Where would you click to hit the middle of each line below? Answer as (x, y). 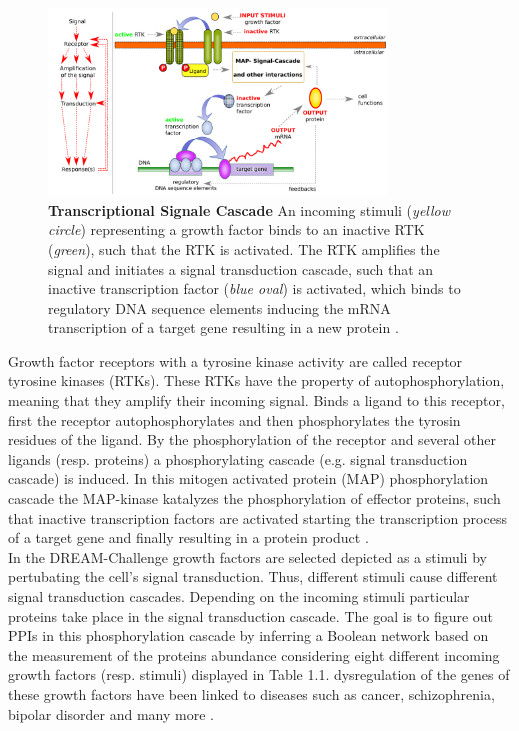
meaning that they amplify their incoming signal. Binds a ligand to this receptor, (256, 400)
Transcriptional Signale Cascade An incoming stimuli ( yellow (249, 209)
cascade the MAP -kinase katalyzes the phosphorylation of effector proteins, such (254, 498)
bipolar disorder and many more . (111, 713)
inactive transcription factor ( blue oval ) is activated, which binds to (254, 288)
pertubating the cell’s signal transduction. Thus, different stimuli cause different (253, 576)
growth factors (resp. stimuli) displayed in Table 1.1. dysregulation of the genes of (259, 674)
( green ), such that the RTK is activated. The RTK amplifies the (244, 248)
